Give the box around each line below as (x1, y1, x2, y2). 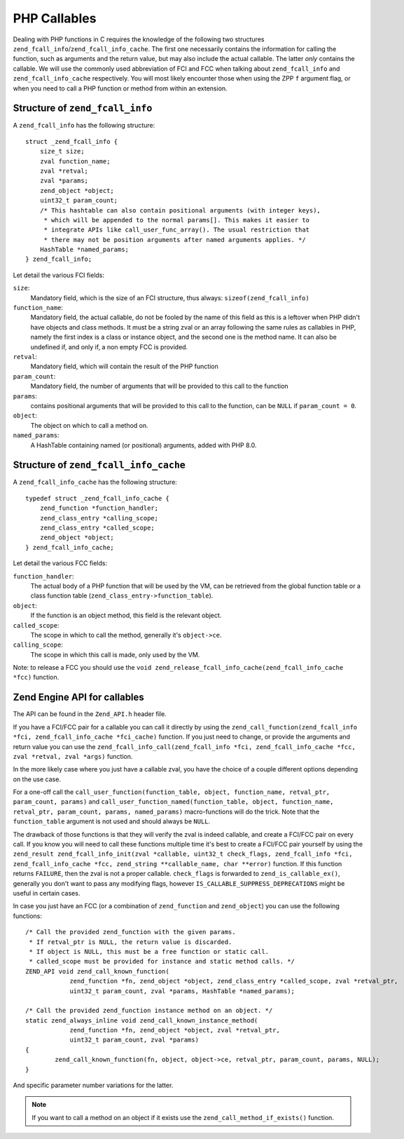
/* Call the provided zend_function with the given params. (25, 928, 236, 936)
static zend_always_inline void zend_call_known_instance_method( (25, 1016, 258, 1024)
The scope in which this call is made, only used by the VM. (30, 650, 200, 659)
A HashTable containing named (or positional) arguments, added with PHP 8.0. (30, 440, 257, 449)
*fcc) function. (13, 673, 60, 682)
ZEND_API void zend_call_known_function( (25, 967, 169, 975)
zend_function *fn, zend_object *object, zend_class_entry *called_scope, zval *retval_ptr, (69, 977, 398, 985)
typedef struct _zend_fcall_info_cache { (25, 494, 169, 502)
